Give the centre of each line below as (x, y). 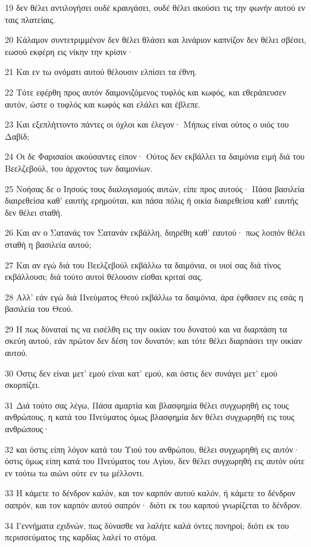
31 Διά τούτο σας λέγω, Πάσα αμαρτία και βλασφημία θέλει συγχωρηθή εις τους (147, 405)
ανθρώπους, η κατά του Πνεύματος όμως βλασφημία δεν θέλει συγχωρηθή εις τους (150, 417)
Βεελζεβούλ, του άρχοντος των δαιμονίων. (79, 168)
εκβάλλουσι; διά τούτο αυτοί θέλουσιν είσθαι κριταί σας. (104, 277)
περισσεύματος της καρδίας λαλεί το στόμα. (81, 537)
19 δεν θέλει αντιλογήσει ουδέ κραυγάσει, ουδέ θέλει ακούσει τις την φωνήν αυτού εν (155, 7)
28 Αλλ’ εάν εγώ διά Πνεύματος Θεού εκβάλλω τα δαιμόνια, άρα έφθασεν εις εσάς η (154, 296)
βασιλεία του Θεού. (39, 309)
